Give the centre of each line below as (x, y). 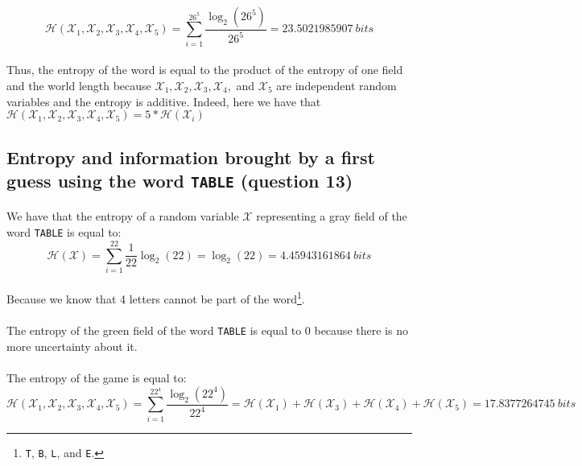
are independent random (336, 85)
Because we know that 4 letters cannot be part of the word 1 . (156, 298)
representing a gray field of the (332, 216)
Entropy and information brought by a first (191, 157)
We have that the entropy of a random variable (123, 216)
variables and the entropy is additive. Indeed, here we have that (164, 101)
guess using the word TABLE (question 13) (180, 180)
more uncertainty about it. (72, 346)
